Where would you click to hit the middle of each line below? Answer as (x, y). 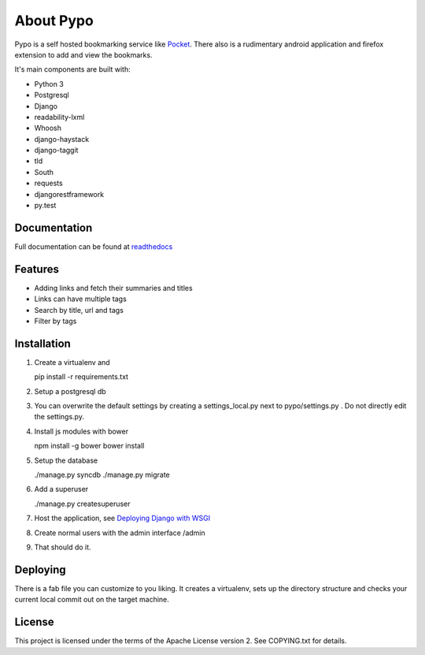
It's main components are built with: (72, 69)
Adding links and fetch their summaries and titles (113, 288)
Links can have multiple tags (81, 299)
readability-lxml (59, 117)
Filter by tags (55, 321)
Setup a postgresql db (70, 391)
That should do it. (63, 547)
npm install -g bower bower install (89, 446)
